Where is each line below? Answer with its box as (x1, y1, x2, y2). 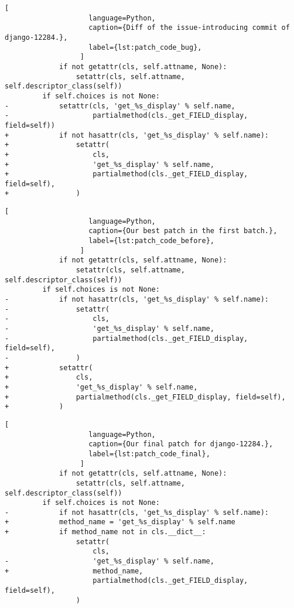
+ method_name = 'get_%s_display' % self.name (5, 518, 235, 527)
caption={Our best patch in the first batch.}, (88, 227, 278, 235)
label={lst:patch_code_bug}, (88, 43, 202, 52)
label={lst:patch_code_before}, (88, 237, 214, 245)
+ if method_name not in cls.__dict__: (5, 528, 206, 537)
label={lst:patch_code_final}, (88, 449, 210, 458)
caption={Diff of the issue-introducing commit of (88, 23, 290, 32)
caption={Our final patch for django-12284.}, (88, 440, 274, 449)
